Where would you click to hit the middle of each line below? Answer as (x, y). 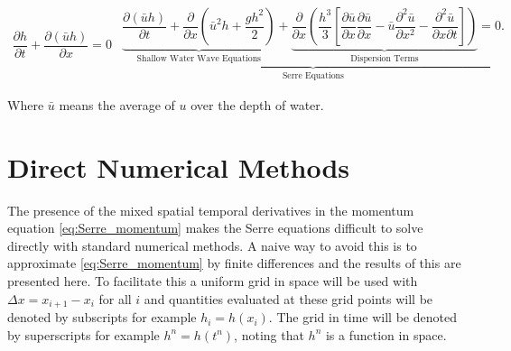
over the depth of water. (257, 104)
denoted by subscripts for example (102, 317)
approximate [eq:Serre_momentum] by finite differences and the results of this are (234, 263)
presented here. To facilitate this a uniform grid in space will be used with (213, 281)
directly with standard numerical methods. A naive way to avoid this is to (212, 245)
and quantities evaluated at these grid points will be (288, 298)
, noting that (269, 334)
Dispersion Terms (385, 58)
